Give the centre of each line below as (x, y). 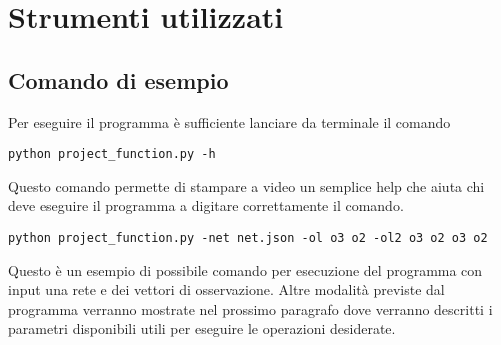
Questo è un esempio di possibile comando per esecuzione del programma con (245, 269)
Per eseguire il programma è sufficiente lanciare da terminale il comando (229, 121)
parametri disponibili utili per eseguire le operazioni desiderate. (202, 328)
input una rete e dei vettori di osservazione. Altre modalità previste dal (226, 289)
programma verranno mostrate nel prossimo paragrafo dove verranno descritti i (250, 308)
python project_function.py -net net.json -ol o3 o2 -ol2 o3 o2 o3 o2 (248, 238)
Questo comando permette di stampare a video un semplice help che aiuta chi (246, 185)
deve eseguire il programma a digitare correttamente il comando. (206, 205)
